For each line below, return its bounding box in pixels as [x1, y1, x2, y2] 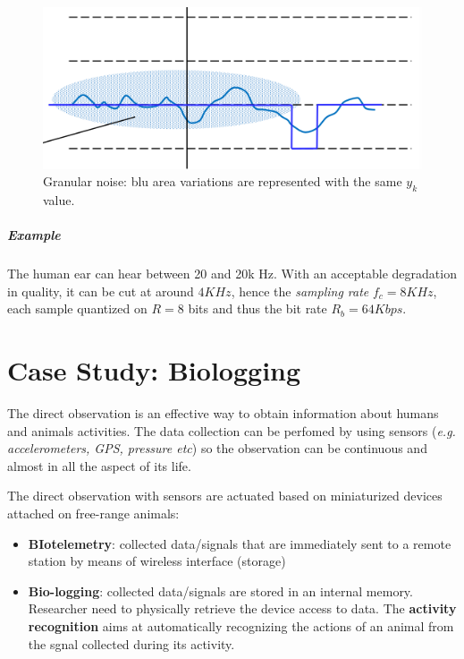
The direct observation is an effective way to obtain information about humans [7, 404, 439, 422]
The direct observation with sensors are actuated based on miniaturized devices [7, 486, 443, 505]
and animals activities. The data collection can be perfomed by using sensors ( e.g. [7, 421, 456, 440]
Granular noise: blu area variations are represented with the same [43, 172, 402, 191]
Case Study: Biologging [7, 352, 301, 389]
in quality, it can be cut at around [7, 281, 194, 300]
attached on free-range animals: [7, 503, 180, 522]
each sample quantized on [7, 299, 148, 318]
